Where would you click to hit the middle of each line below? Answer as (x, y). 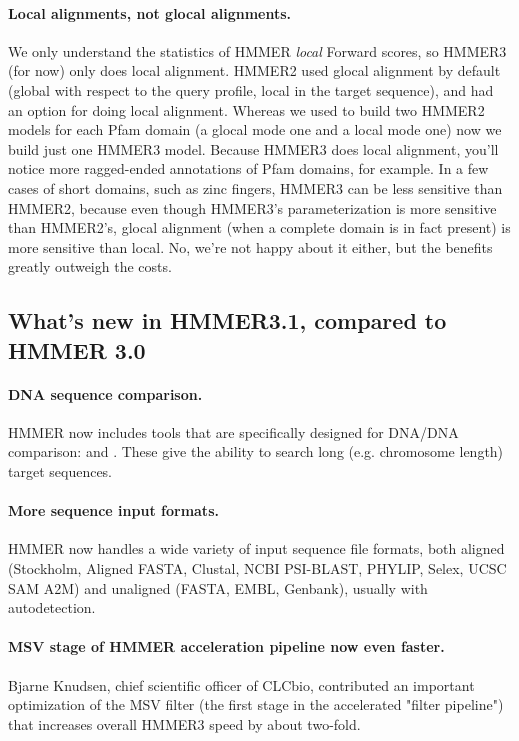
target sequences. (60, 471)
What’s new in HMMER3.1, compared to (227, 320)
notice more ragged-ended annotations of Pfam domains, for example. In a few (248, 168)
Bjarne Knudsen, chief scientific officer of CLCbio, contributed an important (241, 684)
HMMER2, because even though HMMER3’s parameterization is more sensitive (252, 207)
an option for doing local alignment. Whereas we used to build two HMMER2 (246, 109)
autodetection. (52, 607)
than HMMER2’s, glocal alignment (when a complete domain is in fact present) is (259, 227)
